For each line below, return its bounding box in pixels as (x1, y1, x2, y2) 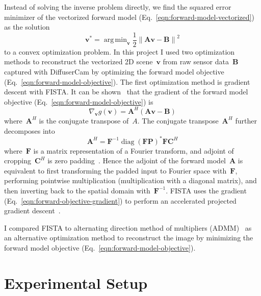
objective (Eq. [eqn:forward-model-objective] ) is (4, 96, 153, 107)
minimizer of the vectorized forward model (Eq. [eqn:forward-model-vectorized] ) (4, 11, 254, 22)
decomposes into (4, 125, 55, 136)
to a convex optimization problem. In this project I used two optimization (4, 46, 235, 57)
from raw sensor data (163, 56, 229, 67)
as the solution (4, 21, 50, 32)
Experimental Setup (4, 272, 148, 293)
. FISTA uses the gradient (166, 185, 247, 195)
